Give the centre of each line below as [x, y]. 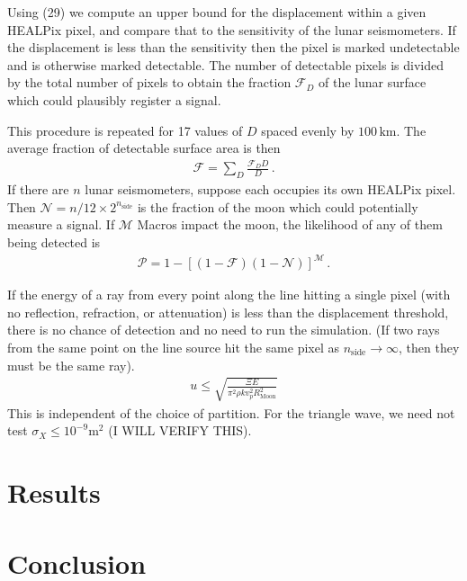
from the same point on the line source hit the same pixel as [174, 347]
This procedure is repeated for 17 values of [125, 130]
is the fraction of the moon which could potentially [278, 206]
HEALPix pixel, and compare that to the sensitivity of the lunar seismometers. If [232, 29]
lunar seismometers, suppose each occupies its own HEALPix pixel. [270, 189]
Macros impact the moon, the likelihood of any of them [290, 224]
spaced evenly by [308, 130]
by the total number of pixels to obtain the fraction [149, 82]
